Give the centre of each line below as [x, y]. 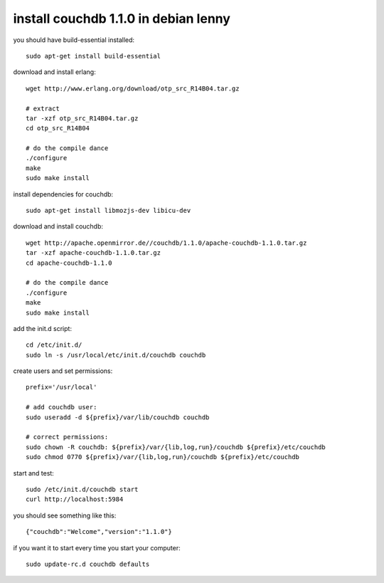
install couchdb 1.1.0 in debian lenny [122, 19]
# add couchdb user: [62, 407]
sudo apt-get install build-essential [94, 56]
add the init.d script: [43, 328]
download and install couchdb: [58, 226]
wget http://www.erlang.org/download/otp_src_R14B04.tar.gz [133, 88]
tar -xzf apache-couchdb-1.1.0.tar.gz [94, 253]
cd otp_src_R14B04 [58, 128]
